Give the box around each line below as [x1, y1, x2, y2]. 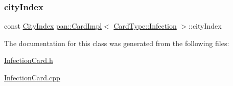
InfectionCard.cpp [4, 72, 60, 82]
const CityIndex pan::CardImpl [4, 20, 102, 31]
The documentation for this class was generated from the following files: [4, 37, 229, 48]
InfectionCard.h [4, 55, 53, 66]
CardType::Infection [113, 20, 177, 31]
